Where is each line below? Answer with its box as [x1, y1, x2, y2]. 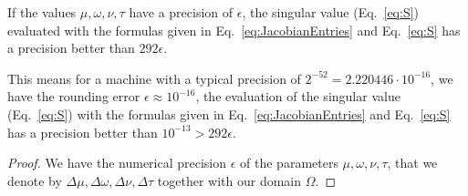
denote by [7, 170, 62, 190]
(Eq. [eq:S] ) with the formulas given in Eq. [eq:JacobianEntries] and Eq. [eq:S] [7, 104, 451, 123]
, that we [387, 153, 438, 172]
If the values [7, 3, 77, 21]
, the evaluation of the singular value [195, 87, 400, 106]
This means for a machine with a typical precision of [7, 68, 301, 88]
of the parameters [240, 153, 338, 172]
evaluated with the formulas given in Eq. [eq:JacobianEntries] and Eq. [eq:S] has [7, 20, 461, 39]
